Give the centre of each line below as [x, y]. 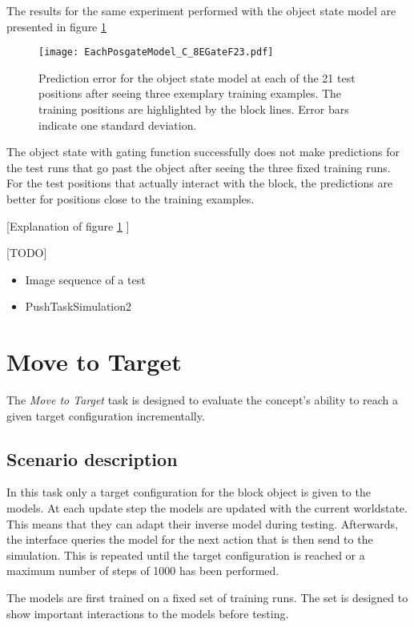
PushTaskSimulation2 [78, 306]
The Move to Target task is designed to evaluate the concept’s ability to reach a [203, 400]
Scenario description [92, 458]
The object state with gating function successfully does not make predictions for [203, 152]
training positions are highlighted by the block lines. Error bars [194, 109]
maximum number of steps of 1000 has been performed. [143, 571]
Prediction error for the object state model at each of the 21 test [197, 77]
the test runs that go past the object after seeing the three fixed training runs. [199, 167]
